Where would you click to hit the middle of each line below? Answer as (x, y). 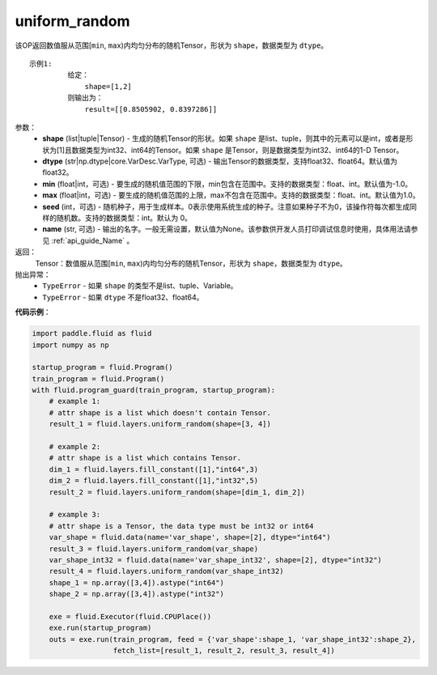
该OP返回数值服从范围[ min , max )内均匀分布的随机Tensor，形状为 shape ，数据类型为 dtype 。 (172, 45)
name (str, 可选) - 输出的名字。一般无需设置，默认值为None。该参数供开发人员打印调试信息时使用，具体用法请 (227, 229)
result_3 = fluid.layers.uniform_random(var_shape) (154, 549)
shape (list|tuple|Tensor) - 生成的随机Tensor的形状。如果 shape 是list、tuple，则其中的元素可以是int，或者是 (224, 138)
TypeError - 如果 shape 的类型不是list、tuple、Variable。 (140, 286)
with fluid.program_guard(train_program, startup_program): (154, 390)
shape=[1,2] (108, 86)
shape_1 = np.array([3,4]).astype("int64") (136, 582)
